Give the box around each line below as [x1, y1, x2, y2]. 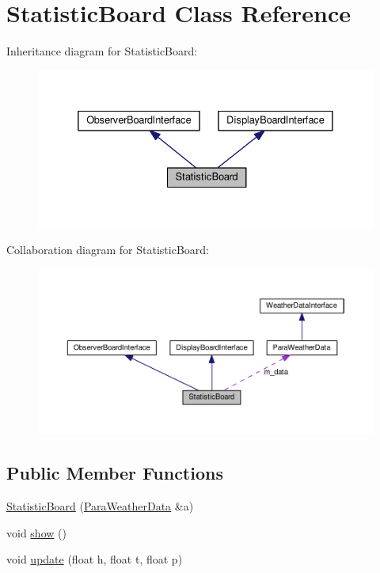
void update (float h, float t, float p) [6, 551, 183, 567]
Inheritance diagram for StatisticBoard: [6, 43, 198, 59]
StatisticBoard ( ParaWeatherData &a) [6, 498, 194, 514]
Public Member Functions [6, 461, 223, 485]
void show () [6, 524, 66, 541]
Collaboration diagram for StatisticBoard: [6, 241, 209, 258]
